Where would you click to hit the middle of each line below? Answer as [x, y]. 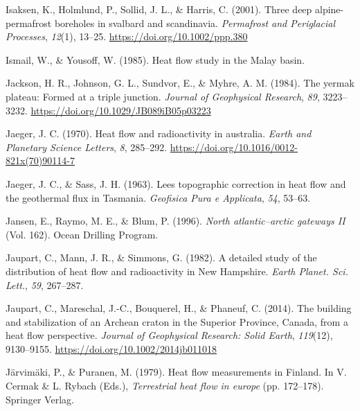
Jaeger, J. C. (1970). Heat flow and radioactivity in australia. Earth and [159, 133]
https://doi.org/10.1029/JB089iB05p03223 [121, 110]
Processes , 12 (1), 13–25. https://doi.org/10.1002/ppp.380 [127, 36]
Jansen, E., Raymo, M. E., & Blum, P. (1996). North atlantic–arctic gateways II [175, 221]
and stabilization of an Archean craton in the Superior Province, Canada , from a [177, 321]
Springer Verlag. [40, 399]
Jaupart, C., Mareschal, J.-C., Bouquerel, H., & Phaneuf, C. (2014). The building [179, 308]
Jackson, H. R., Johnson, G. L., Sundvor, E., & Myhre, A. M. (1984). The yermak [180, 83]
